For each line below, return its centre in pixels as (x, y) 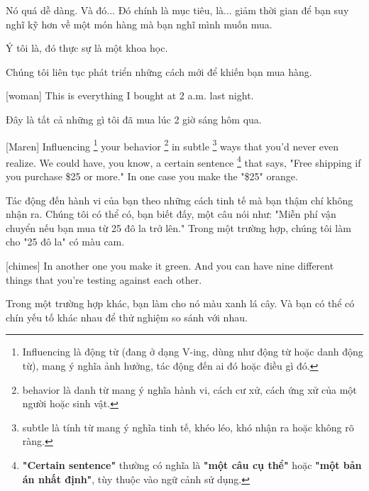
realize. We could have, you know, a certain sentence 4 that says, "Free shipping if (183, 161)
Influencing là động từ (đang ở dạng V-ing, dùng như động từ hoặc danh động (193, 352)
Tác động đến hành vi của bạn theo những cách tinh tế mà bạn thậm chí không (180, 200)
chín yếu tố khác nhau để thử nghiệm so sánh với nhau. (127, 317)
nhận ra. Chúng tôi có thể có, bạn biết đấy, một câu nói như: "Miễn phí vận (171, 214)
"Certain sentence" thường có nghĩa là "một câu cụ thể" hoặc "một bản (192, 464)
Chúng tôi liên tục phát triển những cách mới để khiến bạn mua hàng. (159, 71)
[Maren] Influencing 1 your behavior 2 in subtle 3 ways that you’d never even (172, 145)
